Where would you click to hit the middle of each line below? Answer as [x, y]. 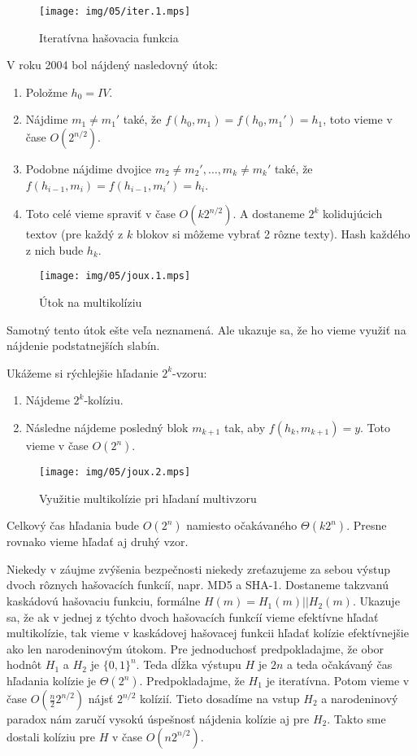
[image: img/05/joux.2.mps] [115, 472]
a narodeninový [360, 699]
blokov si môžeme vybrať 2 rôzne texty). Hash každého [273, 234]
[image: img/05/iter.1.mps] [115, 11]
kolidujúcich [353, 214]
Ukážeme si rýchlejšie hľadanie [83, 372]
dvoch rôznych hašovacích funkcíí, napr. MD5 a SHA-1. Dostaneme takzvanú [198, 585]
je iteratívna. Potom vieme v [338, 681]
